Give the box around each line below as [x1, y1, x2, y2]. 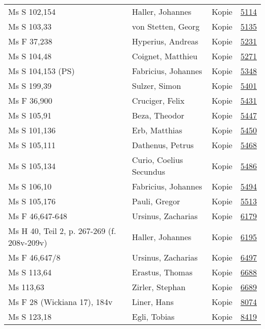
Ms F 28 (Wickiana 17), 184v [8, 296, 113, 308]
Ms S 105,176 [8, 195, 56, 207]
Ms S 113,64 [8, 266, 51, 278]
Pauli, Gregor [131, 195, 180, 207]
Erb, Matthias [131, 124, 182, 136]
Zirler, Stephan [131, 281, 185, 293]
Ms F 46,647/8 [8, 251, 61, 263]
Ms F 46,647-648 [8, 210, 67, 222]
